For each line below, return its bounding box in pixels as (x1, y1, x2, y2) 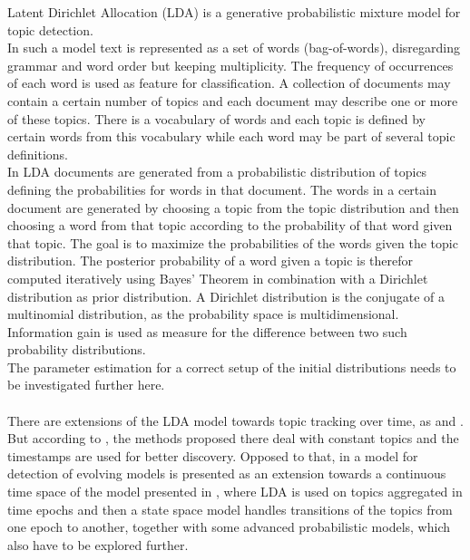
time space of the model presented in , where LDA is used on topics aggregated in (7, 482, 463, 501)
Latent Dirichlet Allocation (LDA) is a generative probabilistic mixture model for (7, 3, 461, 21)
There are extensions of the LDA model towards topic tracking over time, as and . (7, 410, 464, 430)
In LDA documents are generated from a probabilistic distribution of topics (7, 162, 427, 181)
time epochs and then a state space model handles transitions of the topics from (7, 499, 453, 518)
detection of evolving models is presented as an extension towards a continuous (7, 464, 446, 483)
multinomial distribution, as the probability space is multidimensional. (7, 304, 399, 323)
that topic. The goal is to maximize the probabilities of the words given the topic (7, 233, 458, 252)
